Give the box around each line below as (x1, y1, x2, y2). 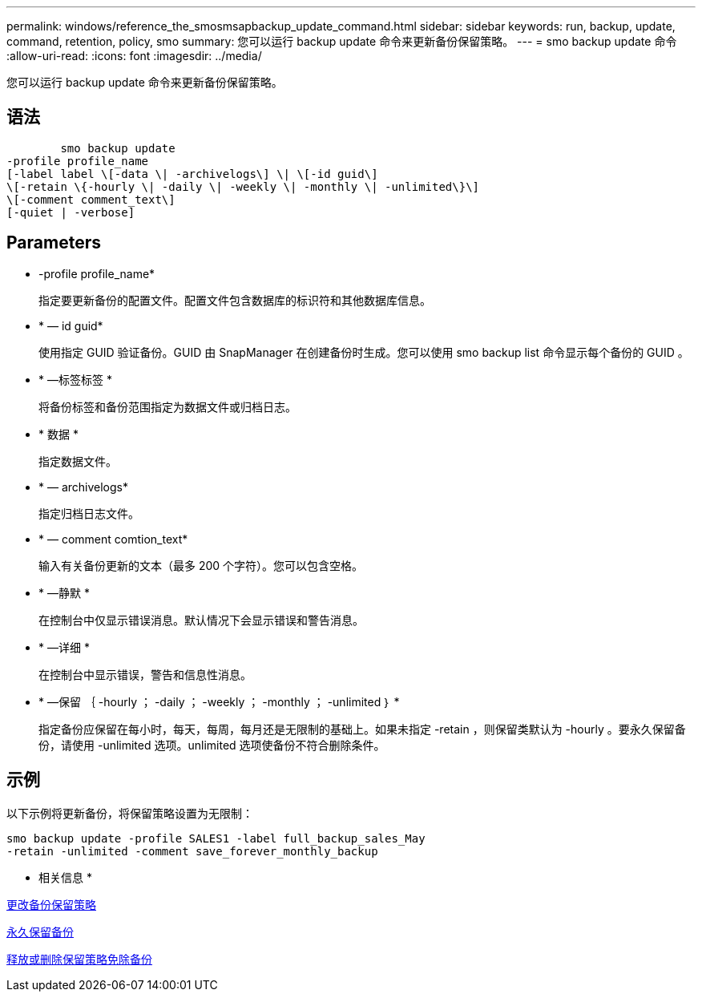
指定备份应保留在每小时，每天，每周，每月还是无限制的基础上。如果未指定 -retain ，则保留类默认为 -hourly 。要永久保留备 (38, 721, 686, 736)
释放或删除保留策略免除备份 (6, 952, 152, 966)
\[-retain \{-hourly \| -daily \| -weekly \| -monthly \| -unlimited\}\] (6, 180, 480, 193)
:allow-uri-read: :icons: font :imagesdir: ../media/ (6, 49, 262, 63)
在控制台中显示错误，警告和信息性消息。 (38, 667, 252, 681)
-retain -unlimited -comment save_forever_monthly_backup (6, 844, 378, 858)
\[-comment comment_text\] (6, 192, 175, 206)
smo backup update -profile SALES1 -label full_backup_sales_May (6, 831, 426, 845)
